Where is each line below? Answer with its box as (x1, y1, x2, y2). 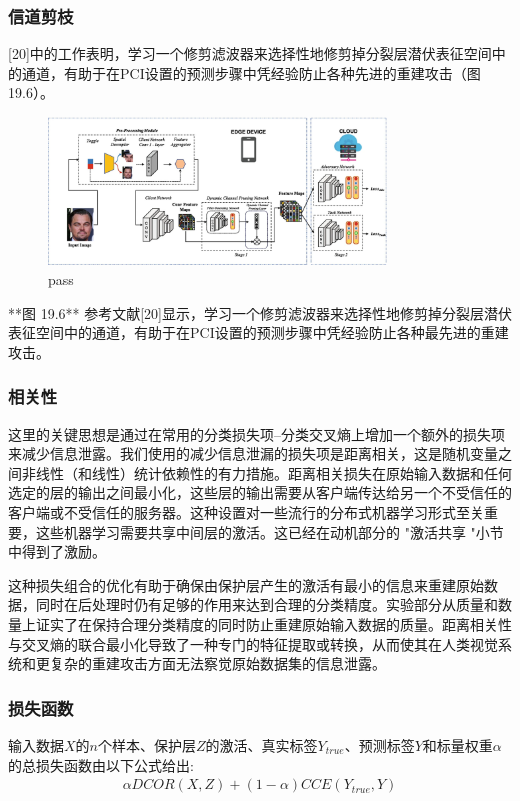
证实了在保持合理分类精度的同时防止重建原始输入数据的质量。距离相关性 (35, 613, 512, 634)
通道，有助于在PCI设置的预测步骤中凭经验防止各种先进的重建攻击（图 (21, 62, 481, 83)
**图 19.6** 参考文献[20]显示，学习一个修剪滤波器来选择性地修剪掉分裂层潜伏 (8, 302, 512, 323)
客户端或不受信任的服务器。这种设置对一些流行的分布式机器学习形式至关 (8, 501, 484, 522)
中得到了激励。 (8, 541, 106, 562)
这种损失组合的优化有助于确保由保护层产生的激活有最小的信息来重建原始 (8, 574, 484, 595)
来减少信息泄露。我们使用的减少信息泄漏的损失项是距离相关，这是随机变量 (8, 443, 498, 464)
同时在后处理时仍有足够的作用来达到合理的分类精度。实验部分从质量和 (35, 594, 498, 615)
